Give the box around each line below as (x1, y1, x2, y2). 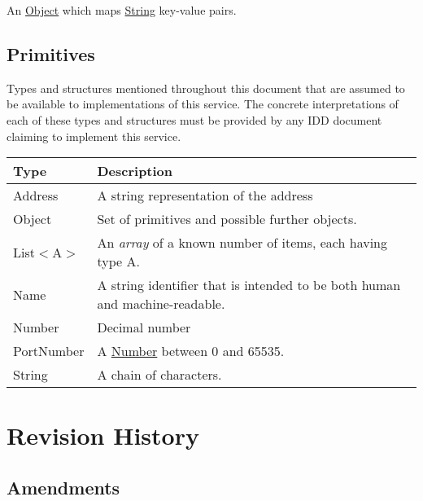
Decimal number (97, 318, 191, 337)
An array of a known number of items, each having (97, 233, 387, 253)
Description (97, 161, 173, 181)
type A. (97, 252, 140, 271)
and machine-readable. (97, 294, 225, 314)
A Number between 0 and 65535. (97, 341, 285, 361)
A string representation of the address (97, 186, 313, 205)
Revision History (7, 419, 199, 452)
